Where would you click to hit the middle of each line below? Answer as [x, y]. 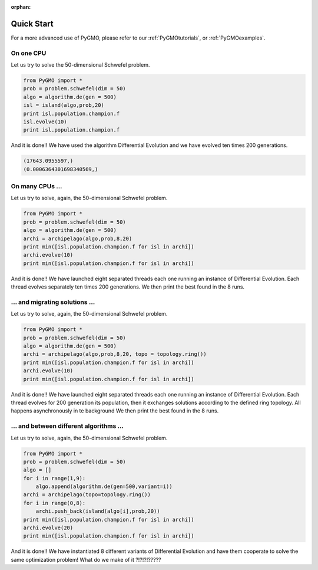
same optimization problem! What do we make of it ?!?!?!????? [86, 559]
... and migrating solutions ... [53, 302]
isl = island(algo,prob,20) [64, 105]
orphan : [21, 7]
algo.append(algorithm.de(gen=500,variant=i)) [104, 487]
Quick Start [32, 24]
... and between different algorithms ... [67, 426]
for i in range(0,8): [54, 503]
